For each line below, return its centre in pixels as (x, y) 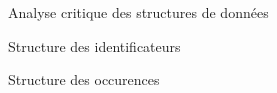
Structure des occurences (84, 79)
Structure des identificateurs (94, 45)
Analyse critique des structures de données (138, 12)
